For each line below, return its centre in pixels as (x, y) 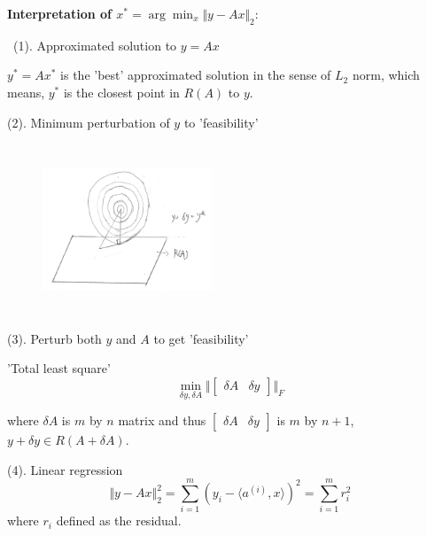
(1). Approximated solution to (95, 45)
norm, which (386, 75)
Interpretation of (59, 13)
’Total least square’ (59, 368)
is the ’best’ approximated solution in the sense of (196, 75)
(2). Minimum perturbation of (89, 122)
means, (26, 92)
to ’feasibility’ (221, 122)
